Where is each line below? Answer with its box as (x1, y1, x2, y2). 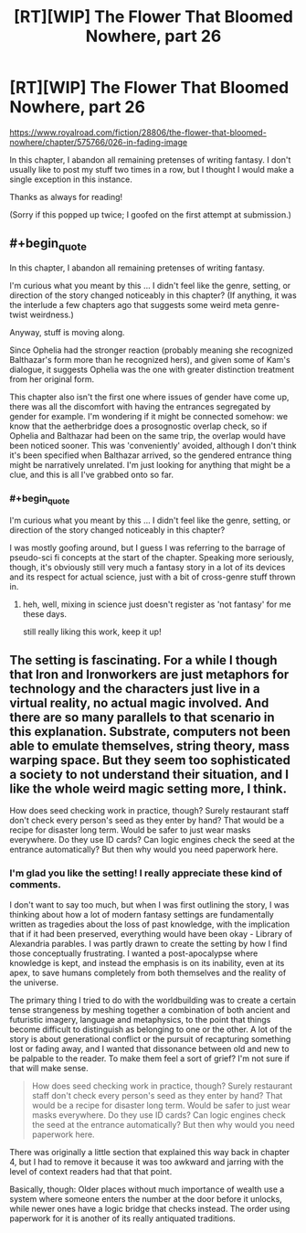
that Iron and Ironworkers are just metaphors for (9, 666, 290, 682)
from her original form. (9, 373, 95, 385)
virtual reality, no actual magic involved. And (9, 695, 269, 710)
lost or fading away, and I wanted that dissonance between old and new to (9, 1043, 290, 1054)
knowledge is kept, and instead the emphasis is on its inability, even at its (9, 957, 285, 968)
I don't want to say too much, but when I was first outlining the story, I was (9, 898, 290, 910)
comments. (9, 878, 61, 891)
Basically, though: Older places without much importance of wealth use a (9, 1184, 285, 1195)
